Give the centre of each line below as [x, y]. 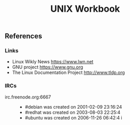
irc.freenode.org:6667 [28, 97]
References [23, 36]
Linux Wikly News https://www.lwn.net [53, 62]
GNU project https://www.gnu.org [48, 67]
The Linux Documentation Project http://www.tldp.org [69, 72]
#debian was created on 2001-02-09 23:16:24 [73, 107]
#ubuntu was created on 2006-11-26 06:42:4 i [73, 117]
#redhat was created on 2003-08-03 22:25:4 [73, 112]
